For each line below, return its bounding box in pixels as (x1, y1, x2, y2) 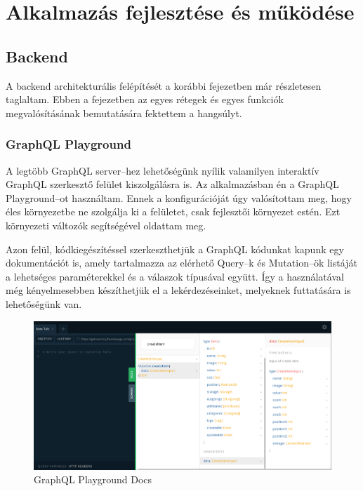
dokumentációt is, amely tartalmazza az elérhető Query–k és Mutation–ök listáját (6, 255, 357, 270)
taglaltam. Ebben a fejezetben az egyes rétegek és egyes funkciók (6, 92, 284, 107)
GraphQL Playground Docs (34, 472, 152, 487)
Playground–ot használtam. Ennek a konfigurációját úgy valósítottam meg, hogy (6, 190, 352, 205)
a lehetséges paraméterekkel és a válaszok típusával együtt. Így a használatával (6, 269, 344, 283)
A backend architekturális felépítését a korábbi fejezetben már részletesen (6, 78, 322, 93)
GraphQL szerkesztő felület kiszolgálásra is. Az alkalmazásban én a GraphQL (6, 177, 339, 191)
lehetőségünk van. (6, 296, 82, 311)
